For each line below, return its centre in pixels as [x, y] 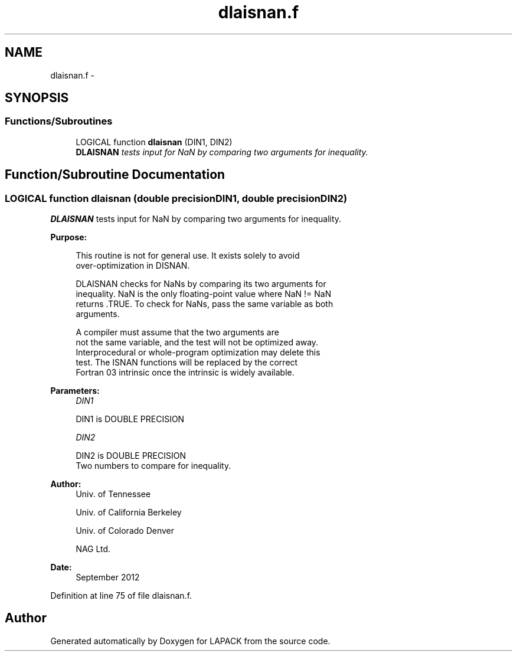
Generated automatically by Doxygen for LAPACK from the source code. [190, 641]
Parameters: [75, 391]
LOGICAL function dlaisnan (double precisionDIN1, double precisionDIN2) [176, 198]
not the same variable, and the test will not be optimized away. [197, 342]
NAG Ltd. [93, 549]
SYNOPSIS [37, 98]
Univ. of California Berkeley [129, 513]
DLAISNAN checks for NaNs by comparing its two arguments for [201, 284]
